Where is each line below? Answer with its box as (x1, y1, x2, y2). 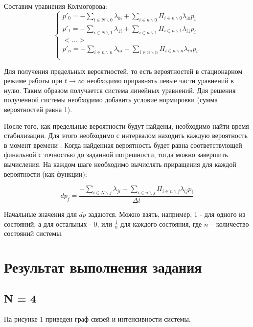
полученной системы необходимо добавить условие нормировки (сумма (4, 94, 218, 105)
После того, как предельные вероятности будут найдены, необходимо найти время (4, 120, 249, 131)
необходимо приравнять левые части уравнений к (87, 75, 234, 86)
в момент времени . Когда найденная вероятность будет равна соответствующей (4, 140, 242, 150)
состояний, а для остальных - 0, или (4, 218, 112, 229)
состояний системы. (4, 228, 63, 238)
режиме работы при (4, 75, 63, 86)
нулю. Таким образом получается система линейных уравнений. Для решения (4, 85, 236, 95)
